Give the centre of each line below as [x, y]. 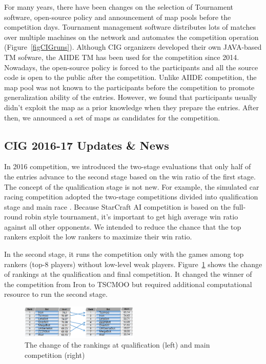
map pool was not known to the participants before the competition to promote [129, 87]
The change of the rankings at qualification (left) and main [117, 345]
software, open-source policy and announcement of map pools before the [118, 17]
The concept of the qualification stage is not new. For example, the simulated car [132, 186]
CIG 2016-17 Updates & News [87, 145]
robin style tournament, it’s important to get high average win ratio [131, 217]
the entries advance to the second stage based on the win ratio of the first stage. [130, 176]
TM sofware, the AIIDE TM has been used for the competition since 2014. [122, 57]
